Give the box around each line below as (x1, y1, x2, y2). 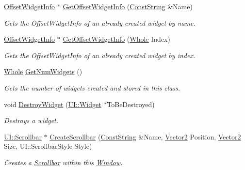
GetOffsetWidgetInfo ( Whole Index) (63, 34, 170, 44)
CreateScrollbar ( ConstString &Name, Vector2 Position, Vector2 (49, 131, 241, 141)
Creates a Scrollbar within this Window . (4, 157, 123, 167)
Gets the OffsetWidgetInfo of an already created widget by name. (4, 17, 196, 28)
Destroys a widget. (4, 115, 59, 125)
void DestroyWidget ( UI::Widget (4, 99, 101, 109)
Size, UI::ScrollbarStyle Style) (4, 141, 92, 151)
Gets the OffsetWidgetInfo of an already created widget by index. (4, 50, 196, 60)
